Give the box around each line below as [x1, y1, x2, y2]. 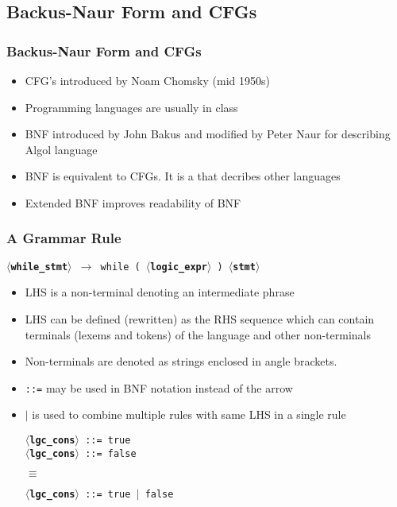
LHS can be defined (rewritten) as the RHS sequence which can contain [25, 311, 375, 327]
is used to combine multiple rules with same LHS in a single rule [32, 406, 346, 423]
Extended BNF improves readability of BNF [25, 194, 241, 211]
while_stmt [10, 261, 68, 273]
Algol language [25, 141, 98, 157]
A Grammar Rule [6, 228, 121, 248]
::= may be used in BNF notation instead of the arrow [25, 379, 293, 396]
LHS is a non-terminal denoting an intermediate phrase [25, 284, 295, 300]
